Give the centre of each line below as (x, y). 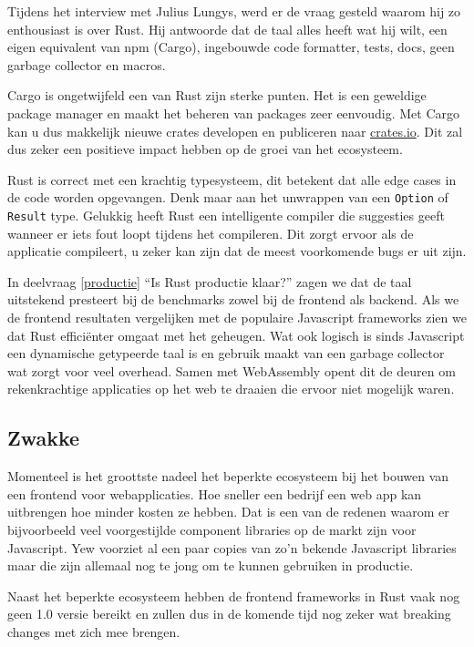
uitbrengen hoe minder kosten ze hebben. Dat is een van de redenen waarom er (228, 512)
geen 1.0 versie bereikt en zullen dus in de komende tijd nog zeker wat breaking (229, 614)
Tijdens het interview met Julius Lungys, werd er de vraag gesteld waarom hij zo (234, 11)
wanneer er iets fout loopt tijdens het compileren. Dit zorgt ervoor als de (211, 233)
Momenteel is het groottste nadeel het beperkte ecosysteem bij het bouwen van (228, 476)
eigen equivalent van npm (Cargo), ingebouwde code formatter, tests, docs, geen (231, 47)
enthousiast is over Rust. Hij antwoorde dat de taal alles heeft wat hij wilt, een (227, 29)
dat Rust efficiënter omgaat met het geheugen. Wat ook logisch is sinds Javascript (236, 335)
